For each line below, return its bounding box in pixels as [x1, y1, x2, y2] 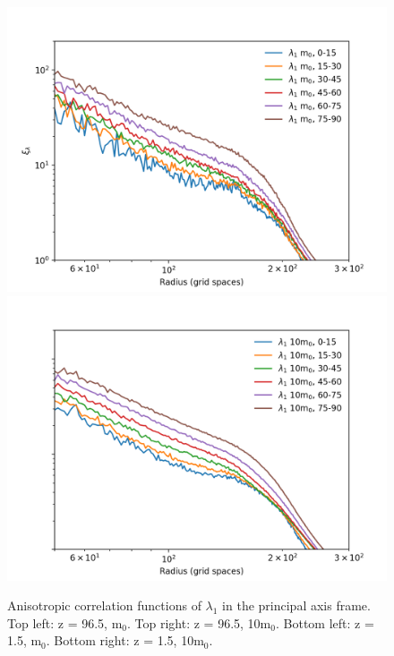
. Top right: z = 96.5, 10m [127, 613, 271, 632]
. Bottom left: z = [275, 613, 374, 632]
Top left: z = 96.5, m [7, 613, 123, 632]
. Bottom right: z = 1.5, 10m [46, 631, 204, 650]
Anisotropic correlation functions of [7, 596, 201, 615]
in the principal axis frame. [222, 596, 371, 615]
